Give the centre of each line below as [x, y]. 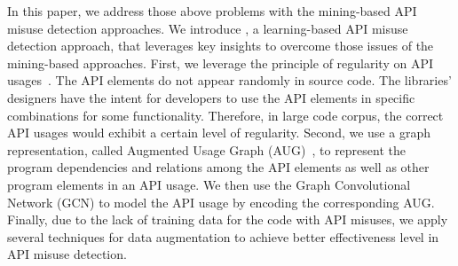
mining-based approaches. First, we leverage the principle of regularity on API [220, 63]
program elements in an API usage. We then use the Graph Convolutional [209, 184]
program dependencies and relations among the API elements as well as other [218, 167]
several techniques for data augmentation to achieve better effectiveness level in [223, 236]
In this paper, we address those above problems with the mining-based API [212, 11]
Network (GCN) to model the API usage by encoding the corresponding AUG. [221, 202]
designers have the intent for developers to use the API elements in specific [211, 97]
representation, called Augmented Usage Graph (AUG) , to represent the [207, 149]
